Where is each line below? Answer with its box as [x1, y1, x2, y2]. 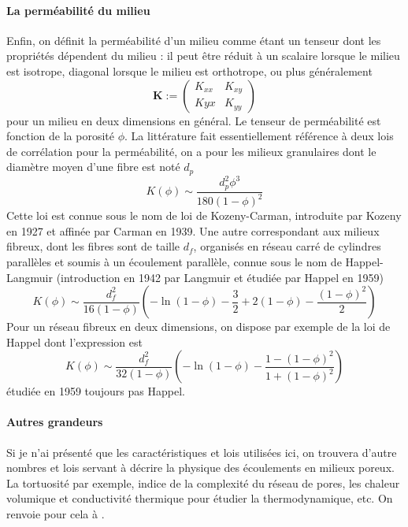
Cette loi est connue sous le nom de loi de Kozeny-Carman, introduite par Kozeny [6, 207, 402, 224]
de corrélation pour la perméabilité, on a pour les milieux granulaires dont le [6, 143, 376, 159]
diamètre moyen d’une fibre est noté [6, 158, 180, 175]
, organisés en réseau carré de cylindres [193, 238, 381, 254]
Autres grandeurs [6, 414, 103, 430]
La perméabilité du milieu [6, 2, 150, 18]
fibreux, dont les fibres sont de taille [6, 238, 180, 254]
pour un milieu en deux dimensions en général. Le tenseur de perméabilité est [6, 112, 381, 128]
